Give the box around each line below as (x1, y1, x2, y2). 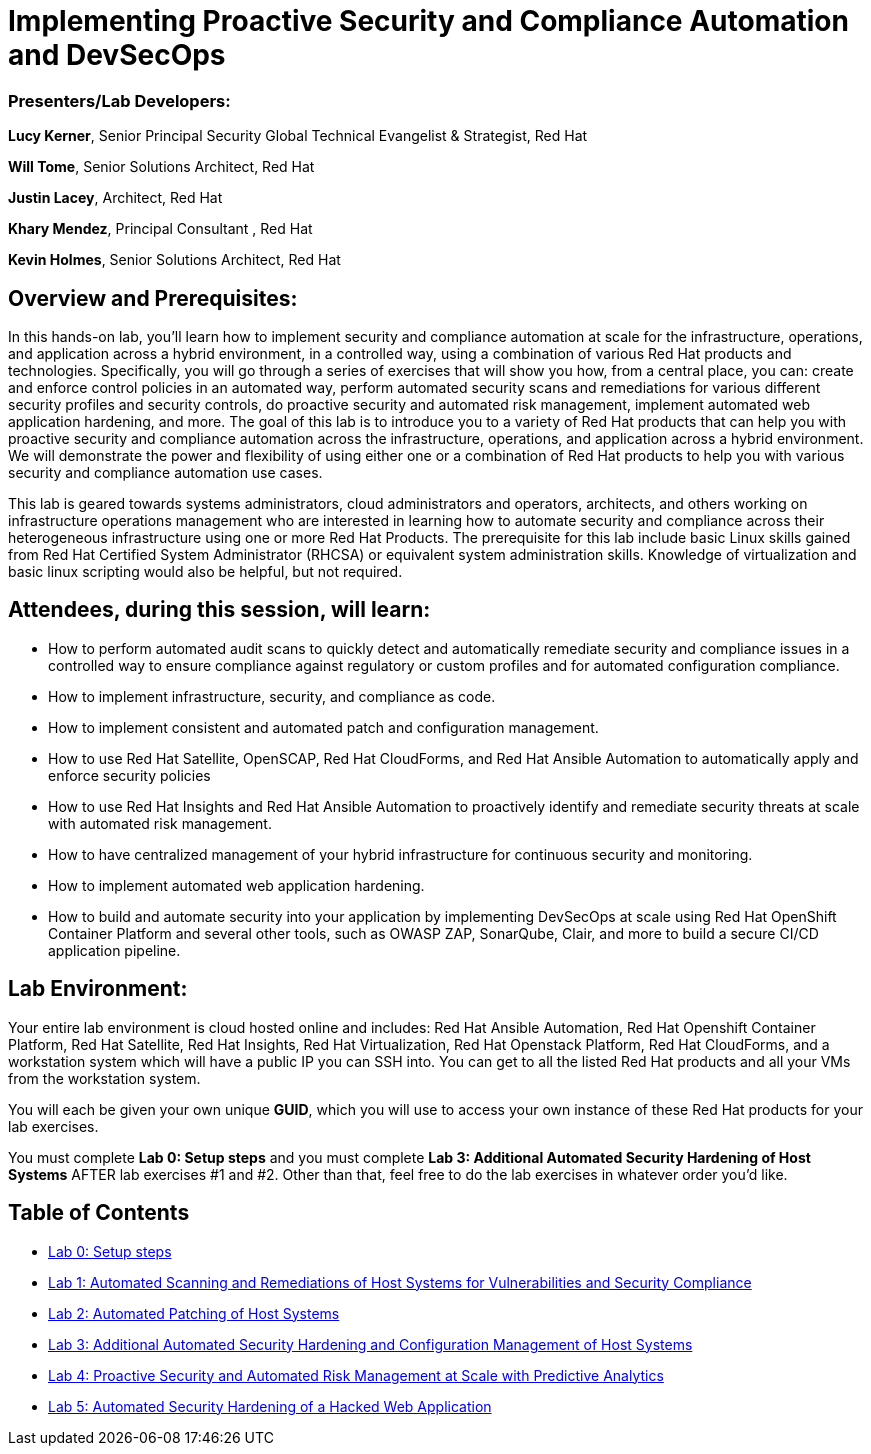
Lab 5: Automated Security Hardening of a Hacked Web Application (48, 1397, 492, 1415)
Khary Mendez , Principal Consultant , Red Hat (8, 220, 313, 238)
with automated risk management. (48, 814, 272, 832)
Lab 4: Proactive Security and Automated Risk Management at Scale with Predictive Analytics (48, 1366, 664, 1384)
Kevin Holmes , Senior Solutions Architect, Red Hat (8, 251, 341, 269)
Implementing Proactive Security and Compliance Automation (8, 4, 849, 38)
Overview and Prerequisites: (8, 285, 298, 311)
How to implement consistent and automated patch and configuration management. (48, 718, 599, 736)
